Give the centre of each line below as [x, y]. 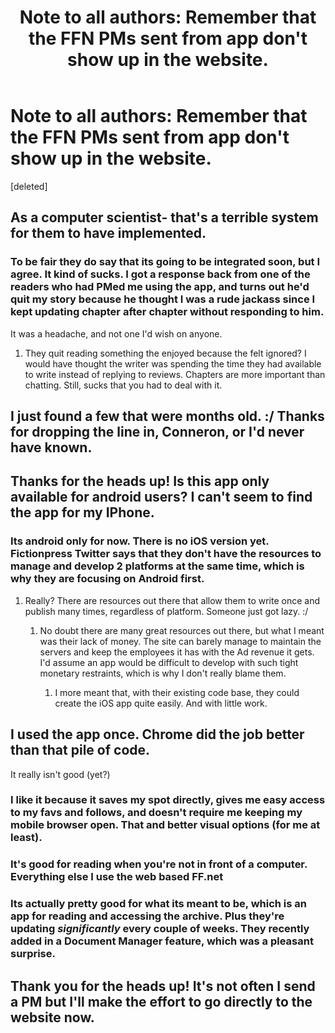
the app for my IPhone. [82, 512]
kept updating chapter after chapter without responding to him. [167, 312]
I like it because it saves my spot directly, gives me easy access [168, 800]
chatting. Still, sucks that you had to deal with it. [123, 385]
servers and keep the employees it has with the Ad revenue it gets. [177, 652]
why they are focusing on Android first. [107, 579]
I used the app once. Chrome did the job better [157, 734]
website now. [52, 1017]
